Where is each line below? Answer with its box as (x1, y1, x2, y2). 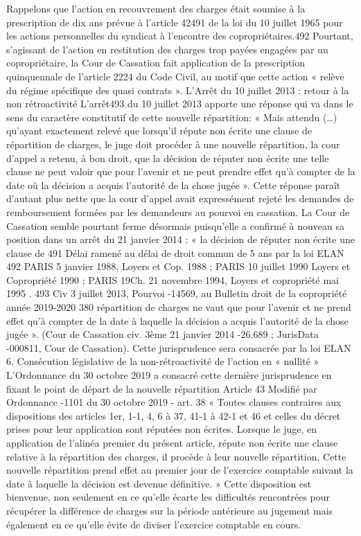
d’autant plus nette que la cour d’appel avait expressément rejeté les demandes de (6, 191, 354, 206)
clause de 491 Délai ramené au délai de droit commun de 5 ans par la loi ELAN (6, 245, 344, 260)
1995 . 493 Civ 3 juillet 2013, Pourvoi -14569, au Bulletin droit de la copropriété (6, 286, 347, 301)
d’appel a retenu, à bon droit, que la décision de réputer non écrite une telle (6, 150, 329, 165)
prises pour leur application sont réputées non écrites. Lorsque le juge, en (6, 422, 317, 436)
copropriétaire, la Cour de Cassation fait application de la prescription (6, 55, 306, 70)
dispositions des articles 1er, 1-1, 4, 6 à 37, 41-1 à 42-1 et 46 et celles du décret (6, 408, 341, 422)
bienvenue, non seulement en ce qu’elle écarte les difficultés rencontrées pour (6, 490, 331, 504)
